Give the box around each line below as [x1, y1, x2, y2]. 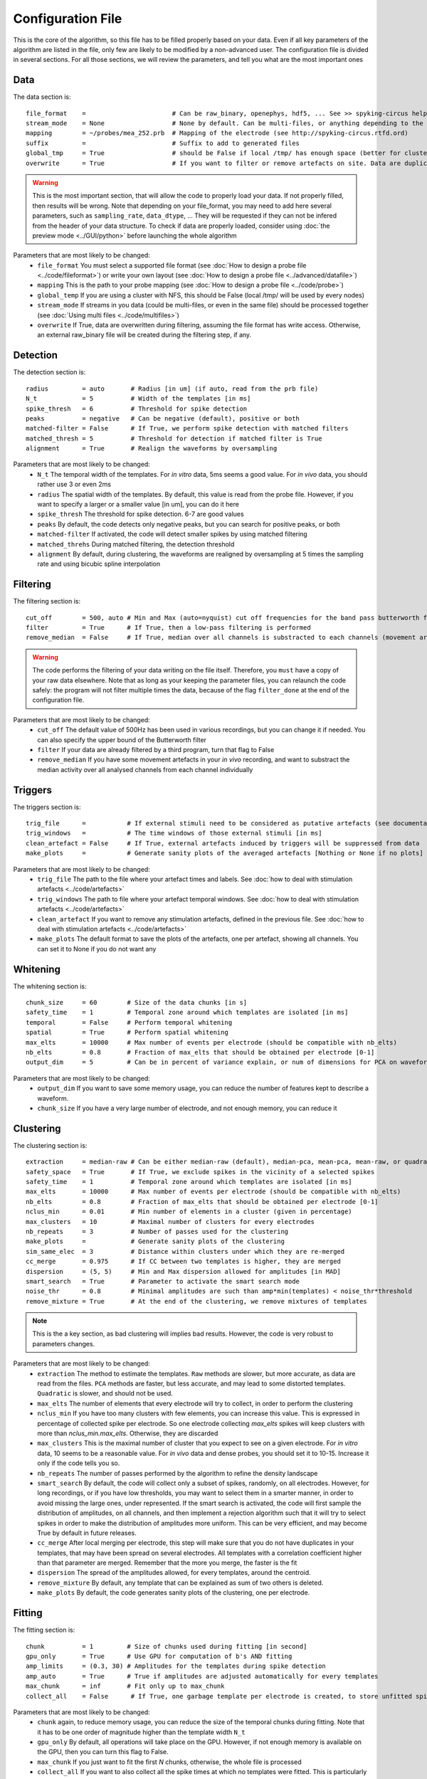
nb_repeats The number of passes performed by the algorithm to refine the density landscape [37, 1469, 318, 1477]
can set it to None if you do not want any [37, 944, 157, 953]
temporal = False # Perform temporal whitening [26, 1018, 233, 1026]
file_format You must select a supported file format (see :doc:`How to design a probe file [37, 260, 307, 270]
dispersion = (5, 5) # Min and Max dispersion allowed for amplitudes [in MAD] [26, 1267, 342, 1275]
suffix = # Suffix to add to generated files [26, 139, 300, 147]
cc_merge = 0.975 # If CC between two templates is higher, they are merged [26, 1257, 342, 1266]
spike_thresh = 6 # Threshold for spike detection [26, 404, 248, 413]
